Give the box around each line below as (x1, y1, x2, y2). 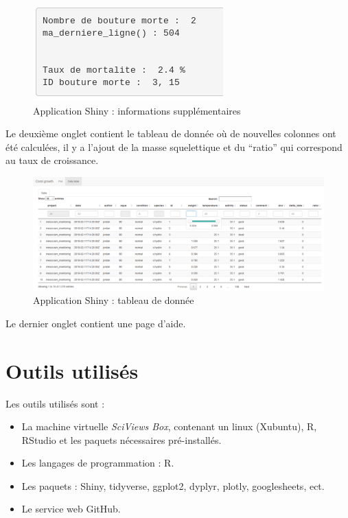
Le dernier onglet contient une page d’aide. (5, 316, 186, 330)
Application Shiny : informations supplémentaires (33, 103, 241, 117)
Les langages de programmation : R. (21, 456, 174, 470)
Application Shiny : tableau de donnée (33, 293, 194, 307)
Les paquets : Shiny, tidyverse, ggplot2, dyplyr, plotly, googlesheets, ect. (21, 478, 325, 493)
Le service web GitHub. (21, 502, 121, 516)
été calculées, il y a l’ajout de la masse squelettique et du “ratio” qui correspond (5, 139, 343, 154)
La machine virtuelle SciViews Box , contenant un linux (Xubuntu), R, (21, 419, 317, 434)
